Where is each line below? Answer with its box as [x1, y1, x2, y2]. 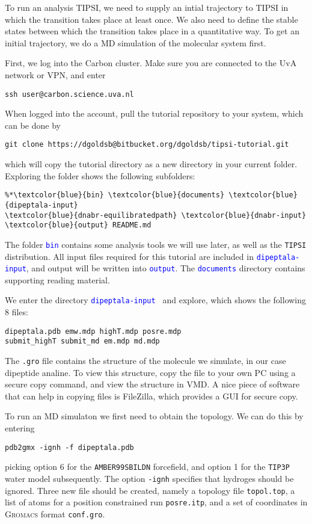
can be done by [5, 119, 61, 131]
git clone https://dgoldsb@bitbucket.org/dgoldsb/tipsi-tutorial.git [5, 140, 289, 149]
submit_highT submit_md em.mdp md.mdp [5, 337, 160, 346]
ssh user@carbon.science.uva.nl [5, 90, 134, 99]
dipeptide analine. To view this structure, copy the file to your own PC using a [5, 366, 296, 378]
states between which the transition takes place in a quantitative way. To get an [5, 25, 299, 37]
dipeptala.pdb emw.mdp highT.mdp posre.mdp [5, 327, 182, 336]
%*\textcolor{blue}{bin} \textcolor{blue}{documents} [5, 191, 225, 200]
